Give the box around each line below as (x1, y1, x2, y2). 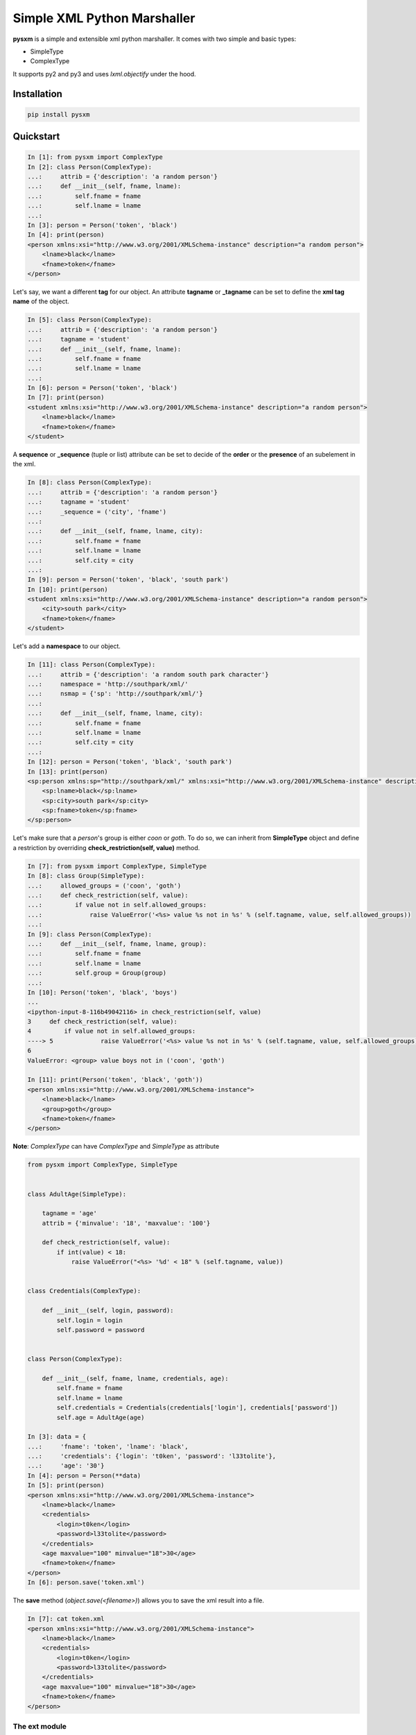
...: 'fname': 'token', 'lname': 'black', (27, 1442, 189, 1450)
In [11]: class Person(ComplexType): (27, 661, 156, 669)
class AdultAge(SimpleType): (27, 1190, 127, 1198)
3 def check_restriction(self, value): (27, 1017, 178, 1026)
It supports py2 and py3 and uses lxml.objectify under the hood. (12, 69, 197, 78)
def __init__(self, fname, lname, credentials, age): (42, 1374, 229, 1382)
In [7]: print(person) (27, 393, 105, 402)
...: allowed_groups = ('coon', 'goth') (27, 881, 182, 890)
